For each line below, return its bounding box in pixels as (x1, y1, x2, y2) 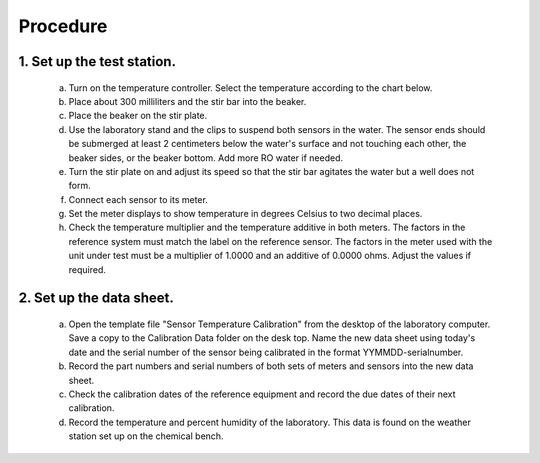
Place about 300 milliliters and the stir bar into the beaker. (68, 95, 307, 107)
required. (68, 263, 107, 275)
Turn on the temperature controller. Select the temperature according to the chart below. (68, 81, 433, 94)
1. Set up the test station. (18, 53, 177, 70)
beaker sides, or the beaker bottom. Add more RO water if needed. (68, 151, 344, 164)
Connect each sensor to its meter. (68, 193, 209, 205)
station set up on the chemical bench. (68, 430, 224, 442)
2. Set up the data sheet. (18, 290, 175, 307)
